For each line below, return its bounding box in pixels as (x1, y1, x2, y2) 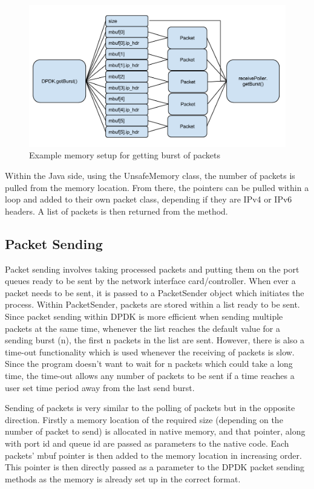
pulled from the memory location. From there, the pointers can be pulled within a (5, 181, 309, 193)
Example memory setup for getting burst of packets (29, 149, 220, 161)
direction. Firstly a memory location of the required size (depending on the (5, 413, 283, 426)
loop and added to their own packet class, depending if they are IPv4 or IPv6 (5, 193, 292, 206)
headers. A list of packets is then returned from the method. (5, 204, 228, 217)
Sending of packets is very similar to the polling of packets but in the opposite (5, 401, 295, 414)
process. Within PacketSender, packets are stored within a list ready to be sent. (5, 298, 300, 311)
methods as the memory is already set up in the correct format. (5, 472, 241, 485)
